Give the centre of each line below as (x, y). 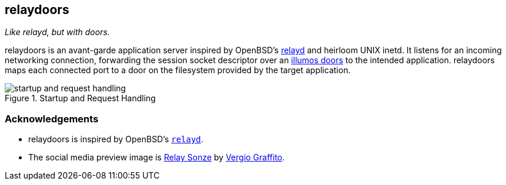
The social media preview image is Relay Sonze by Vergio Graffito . (157, 157)
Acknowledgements (52, 119)
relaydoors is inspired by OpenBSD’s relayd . (116, 139)
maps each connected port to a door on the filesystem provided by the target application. (178, 70)
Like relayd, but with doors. (57, 32)
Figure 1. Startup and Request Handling (80, 98)
